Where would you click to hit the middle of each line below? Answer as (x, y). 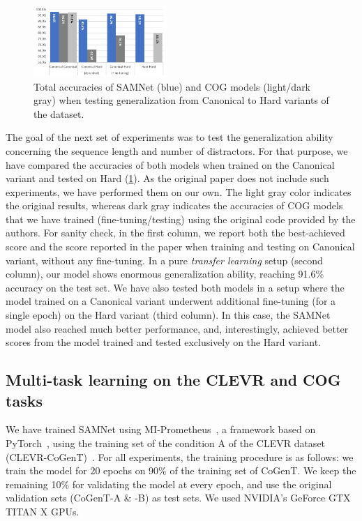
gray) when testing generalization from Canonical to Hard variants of (181, 100)
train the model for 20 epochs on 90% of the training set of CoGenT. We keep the (181, 470)
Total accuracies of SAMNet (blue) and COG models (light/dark (172, 86)
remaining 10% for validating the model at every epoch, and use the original (169, 484)
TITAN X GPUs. (43, 511)
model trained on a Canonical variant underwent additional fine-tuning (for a (171, 301)
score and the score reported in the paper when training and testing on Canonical (180, 247)
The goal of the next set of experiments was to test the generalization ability (169, 137)
